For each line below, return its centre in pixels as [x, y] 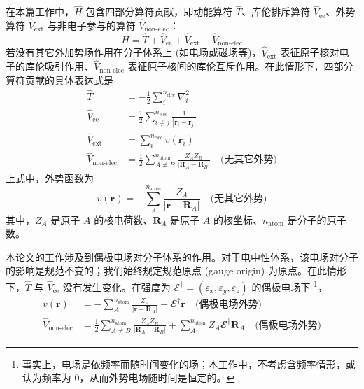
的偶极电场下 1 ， [289, 285]
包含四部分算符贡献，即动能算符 [159, 12]
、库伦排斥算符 [276, 12]
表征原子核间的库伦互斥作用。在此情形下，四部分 [240, 66]
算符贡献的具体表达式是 [59, 79]
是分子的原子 [317, 219]
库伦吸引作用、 [59, 66]
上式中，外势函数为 [50, 178]
